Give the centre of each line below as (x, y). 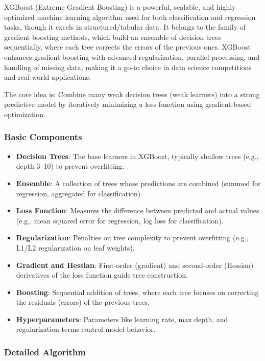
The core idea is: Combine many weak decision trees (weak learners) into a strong (132, 94)
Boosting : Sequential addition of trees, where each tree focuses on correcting (137, 292)
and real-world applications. (48, 77)
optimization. (25, 114)
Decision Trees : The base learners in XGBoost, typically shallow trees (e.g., (137, 156)
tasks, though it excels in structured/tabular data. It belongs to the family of (125, 27)
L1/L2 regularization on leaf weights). (75, 247)
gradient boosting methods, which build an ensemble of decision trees (113, 37)
